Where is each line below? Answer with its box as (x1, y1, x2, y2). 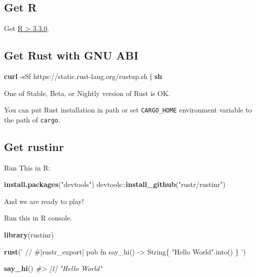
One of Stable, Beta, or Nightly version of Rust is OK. (4, 87, 171, 98)
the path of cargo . (4, 114, 60, 124)
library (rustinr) (4, 229, 54, 240)
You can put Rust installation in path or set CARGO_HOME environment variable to (4, 104, 252, 115)
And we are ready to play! (4, 195, 84, 206)
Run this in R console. (4, 212, 72, 223)
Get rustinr (4, 138, 64, 154)
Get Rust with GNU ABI (4, 47, 139, 63)
